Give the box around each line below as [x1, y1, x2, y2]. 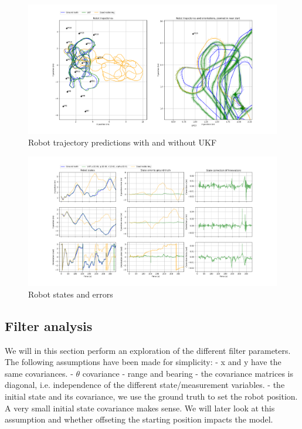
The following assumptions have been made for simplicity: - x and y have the [5, 356, 281, 368]
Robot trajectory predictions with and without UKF [28, 136, 217, 148]
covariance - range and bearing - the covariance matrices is [82, 367, 293, 379]
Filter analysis [5, 316, 93, 335]
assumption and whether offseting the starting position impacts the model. [5, 413, 273, 425]
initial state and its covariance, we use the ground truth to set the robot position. [5, 390, 298, 402]
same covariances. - [5, 367, 73, 379]
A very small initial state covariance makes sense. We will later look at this [5, 401, 275, 414]
